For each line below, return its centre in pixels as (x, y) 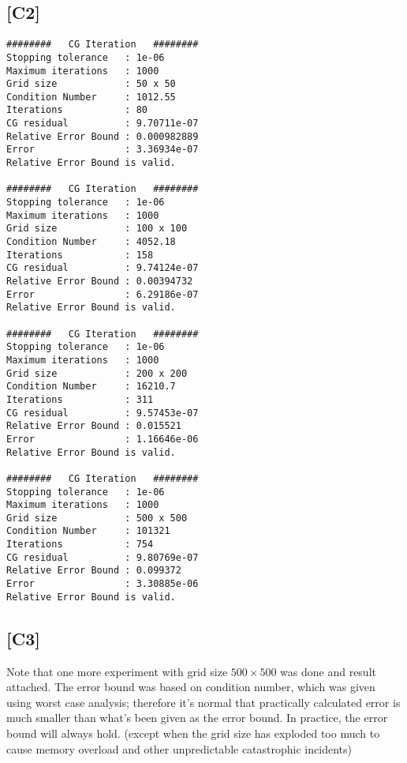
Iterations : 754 (80, 545)
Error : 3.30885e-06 (103, 584)
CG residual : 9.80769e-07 (103, 557)
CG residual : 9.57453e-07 (103, 413)
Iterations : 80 (77, 110)
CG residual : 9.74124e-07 (103, 268)
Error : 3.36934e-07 (103, 150)
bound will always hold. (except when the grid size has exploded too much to (193, 733)
